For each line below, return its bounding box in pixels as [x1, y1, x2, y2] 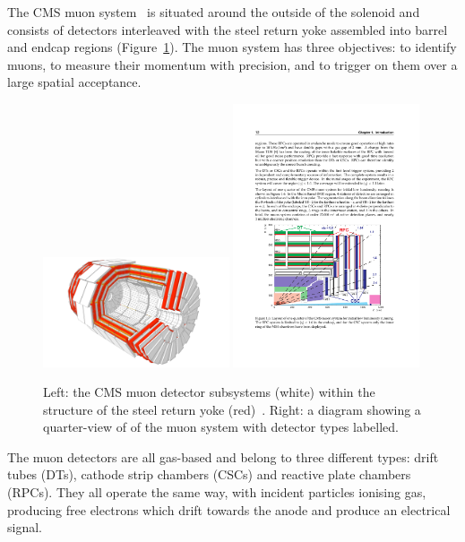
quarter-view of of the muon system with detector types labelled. [43, 417, 399, 436]
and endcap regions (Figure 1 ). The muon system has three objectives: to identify [7, 38, 457, 56]
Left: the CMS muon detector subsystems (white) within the [43, 383, 375, 401]
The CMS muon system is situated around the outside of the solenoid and [7, 3, 420, 21]
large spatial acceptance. [7, 73, 142, 91]
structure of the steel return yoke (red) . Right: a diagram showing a [43, 400, 421, 418]
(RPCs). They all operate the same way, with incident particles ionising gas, [7, 483, 426, 502]
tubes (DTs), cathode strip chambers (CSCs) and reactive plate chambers [7, 465, 411, 484]
